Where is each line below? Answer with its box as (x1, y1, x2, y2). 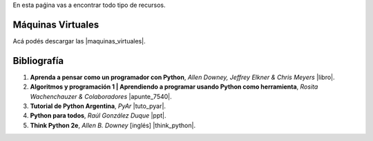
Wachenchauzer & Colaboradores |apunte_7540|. (30, 92, 172, 100)
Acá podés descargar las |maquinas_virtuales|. (12, 36, 146, 45)
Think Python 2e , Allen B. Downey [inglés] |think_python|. (30, 121, 196, 129)
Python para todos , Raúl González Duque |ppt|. (30, 111, 166, 120)
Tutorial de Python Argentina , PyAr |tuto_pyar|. (30, 102, 166, 110)
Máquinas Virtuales (12, 19, 99, 30)
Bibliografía (12, 55, 64, 67)
